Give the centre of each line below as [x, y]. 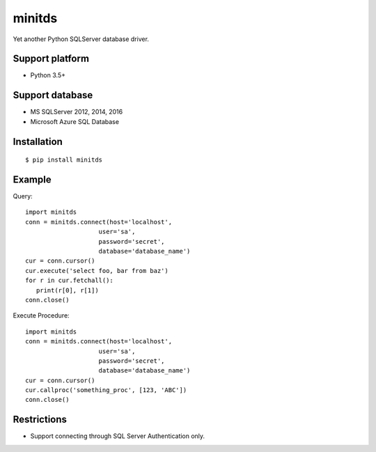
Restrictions [40, 420]
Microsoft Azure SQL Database [75, 121]
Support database [53, 95]
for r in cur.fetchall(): [70, 281]
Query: [23, 196]
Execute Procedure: [41, 315]
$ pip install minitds [64, 160]
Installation [38, 142]
